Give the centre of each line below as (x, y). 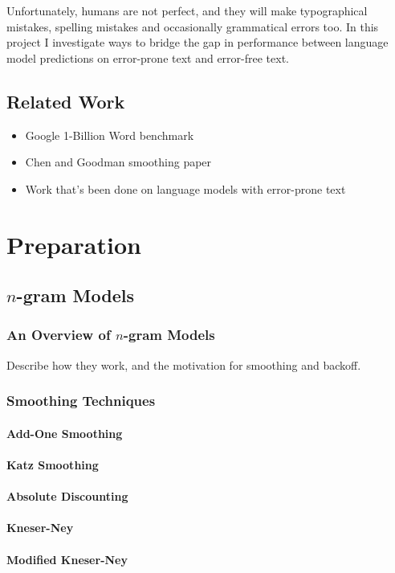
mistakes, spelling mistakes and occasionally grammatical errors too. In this (193, 26)
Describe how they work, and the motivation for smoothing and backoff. (184, 364)
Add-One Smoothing (65, 433)
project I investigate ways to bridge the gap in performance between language (197, 42)
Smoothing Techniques (81, 401)
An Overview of (59, 335)
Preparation (74, 244)
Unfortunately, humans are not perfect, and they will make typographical (187, 10)
